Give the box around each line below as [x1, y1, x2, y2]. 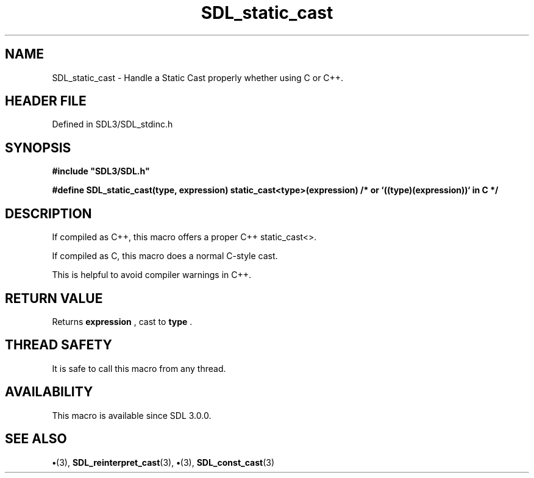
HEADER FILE [5, 93, 87, 109]
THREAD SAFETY [5, 337, 112, 353]
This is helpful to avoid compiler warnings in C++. [52, 269, 252, 280]
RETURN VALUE [5, 290, 103, 306]
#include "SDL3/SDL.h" [52, 166, 150, 177]
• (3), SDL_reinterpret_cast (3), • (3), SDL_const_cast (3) [52, 457, 275, 468]
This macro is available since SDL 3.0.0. [52, 410, 212, 421]
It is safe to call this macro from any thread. [52, 363, 226, 374]
